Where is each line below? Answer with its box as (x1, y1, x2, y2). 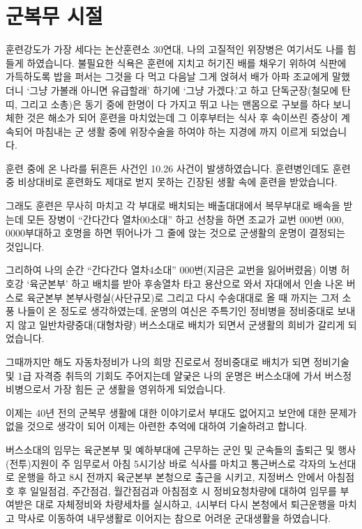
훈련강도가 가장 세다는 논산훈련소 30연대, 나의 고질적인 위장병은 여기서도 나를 (6, 42, 344, 57)
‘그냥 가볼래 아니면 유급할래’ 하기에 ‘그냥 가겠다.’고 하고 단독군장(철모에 (27, 82, 339, 97)
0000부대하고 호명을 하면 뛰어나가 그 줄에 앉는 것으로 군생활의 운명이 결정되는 (6, 225, 345, 240)
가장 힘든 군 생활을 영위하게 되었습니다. (54, 382, 226, 396)
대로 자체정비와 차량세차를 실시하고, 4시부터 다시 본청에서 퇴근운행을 (36, 497, 336, 512)
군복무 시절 (6, 1, 103, 30)
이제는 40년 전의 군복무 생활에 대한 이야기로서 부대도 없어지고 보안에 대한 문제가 (6, 405, 357, 419)
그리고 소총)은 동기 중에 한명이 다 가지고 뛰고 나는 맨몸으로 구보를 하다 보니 (20, 96, 351, 111)
